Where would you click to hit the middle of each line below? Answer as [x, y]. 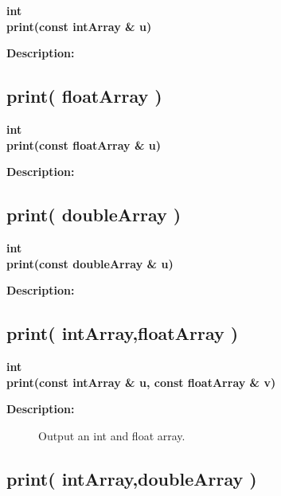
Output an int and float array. [112, 435]
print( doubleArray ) [94, 215]
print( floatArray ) [84, 96]
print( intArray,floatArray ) [123, 333]
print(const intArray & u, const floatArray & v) [141, 382]
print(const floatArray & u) [84, 145]
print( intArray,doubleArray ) [132, 478]
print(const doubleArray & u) [90, 263]
